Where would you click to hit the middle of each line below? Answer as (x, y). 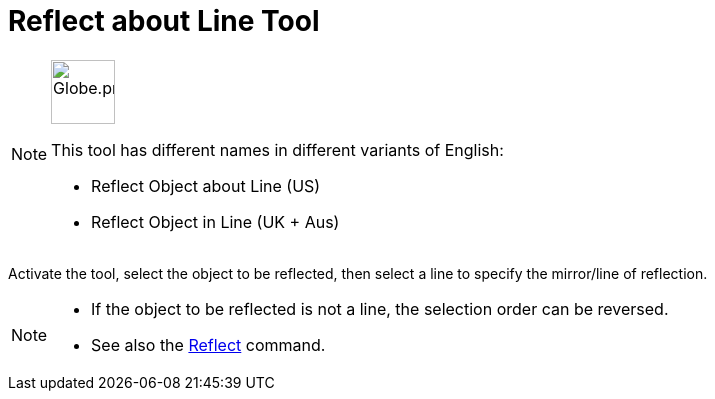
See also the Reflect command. (208, 344)
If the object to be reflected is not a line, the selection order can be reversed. (380, 308)
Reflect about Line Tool (164, 21)
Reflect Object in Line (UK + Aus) (215, 221)
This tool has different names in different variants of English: (277, 149)
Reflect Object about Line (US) (206, 185)
